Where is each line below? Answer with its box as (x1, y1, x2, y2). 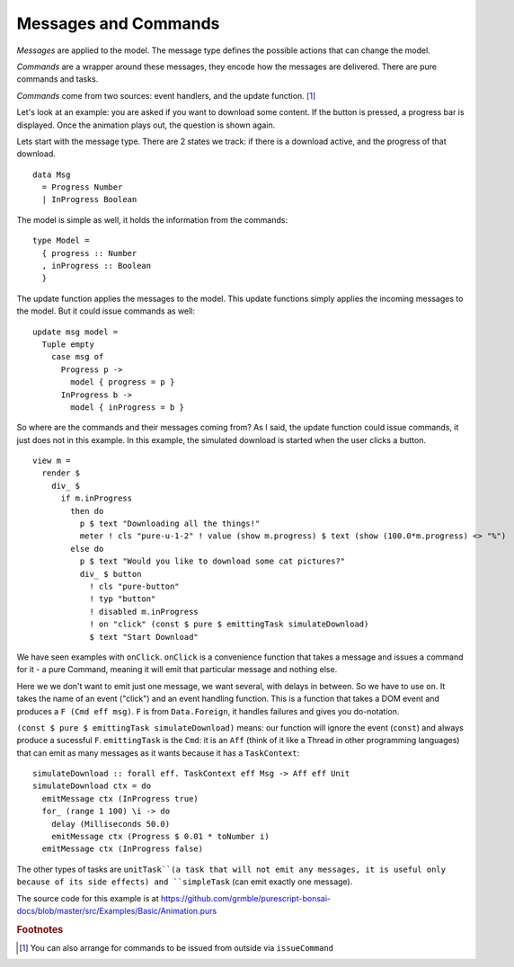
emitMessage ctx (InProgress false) (41, 844, 204, 854)
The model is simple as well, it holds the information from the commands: (16, 214, 288, 225)
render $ (41, 468, 81, 478)
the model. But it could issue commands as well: (16, 306, 196, 316)
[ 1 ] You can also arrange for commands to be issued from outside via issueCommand (19, 943, 334, 954)
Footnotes (16, 923, 64, 936)
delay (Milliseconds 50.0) (50, 819, 171, 829)
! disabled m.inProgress (89, 607, 199, 617)
